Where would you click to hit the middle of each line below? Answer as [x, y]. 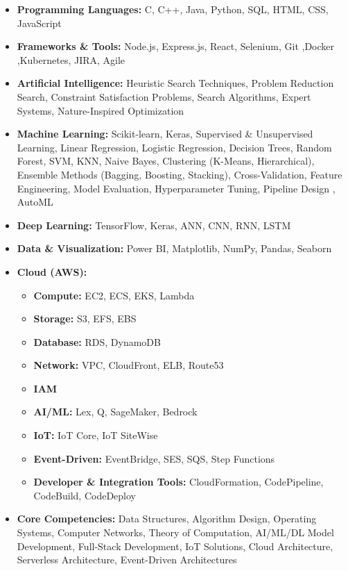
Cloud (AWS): [52, 271]
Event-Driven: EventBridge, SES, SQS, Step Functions [154, 458]
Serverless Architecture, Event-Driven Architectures [127, 560]
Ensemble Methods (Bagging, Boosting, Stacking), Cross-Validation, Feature [180, 174]
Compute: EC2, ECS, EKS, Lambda [114, 295]
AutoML [35, 202]
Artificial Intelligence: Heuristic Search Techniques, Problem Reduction [175, 83]
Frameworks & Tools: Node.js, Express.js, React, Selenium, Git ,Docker [176, 46]
